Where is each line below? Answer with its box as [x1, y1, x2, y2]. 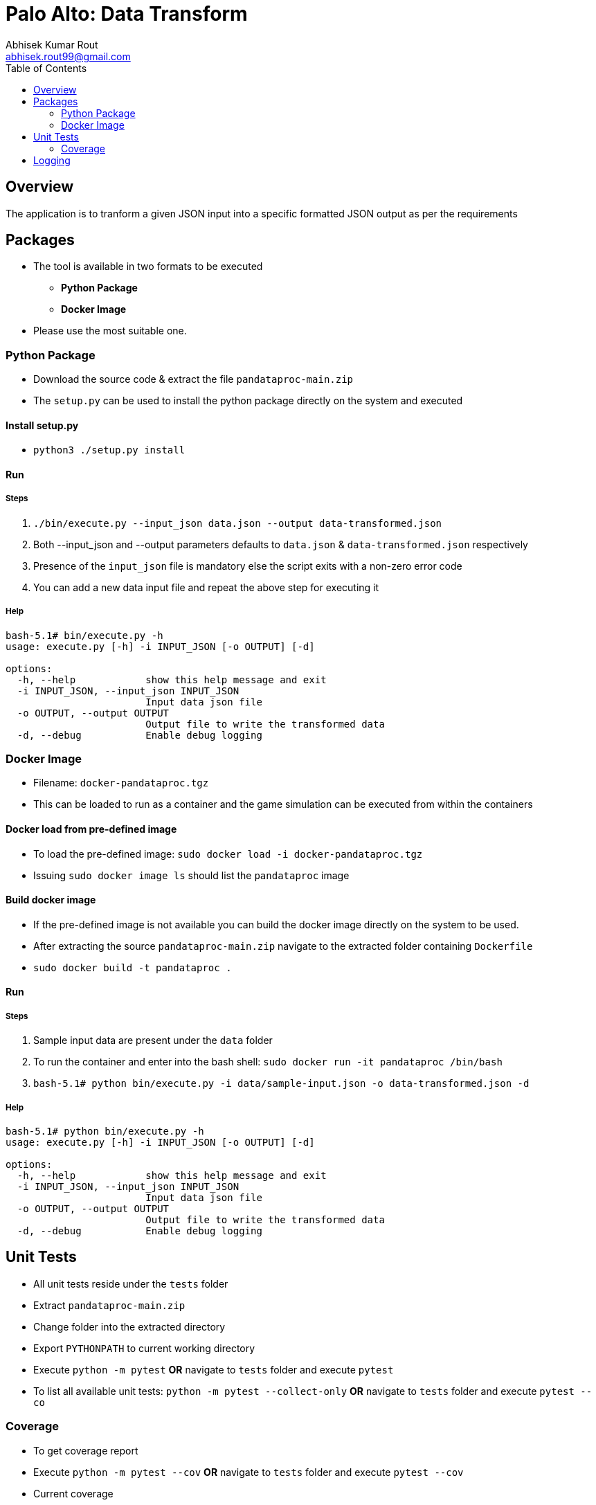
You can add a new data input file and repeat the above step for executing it [33, 581, 379, 593]
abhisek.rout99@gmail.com [6, 50, 131, 62]
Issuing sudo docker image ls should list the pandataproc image [33, 869, 350, 881]
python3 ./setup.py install [33, 444, 186, 456]
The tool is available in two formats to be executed [33, 260, 263, 273]
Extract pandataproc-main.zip [33, 1299, 186, 1311]
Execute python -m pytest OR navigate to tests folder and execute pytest [33, 1363, 394, 1376]
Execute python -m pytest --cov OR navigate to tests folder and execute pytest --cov [33, 1466, 464, 1478]
